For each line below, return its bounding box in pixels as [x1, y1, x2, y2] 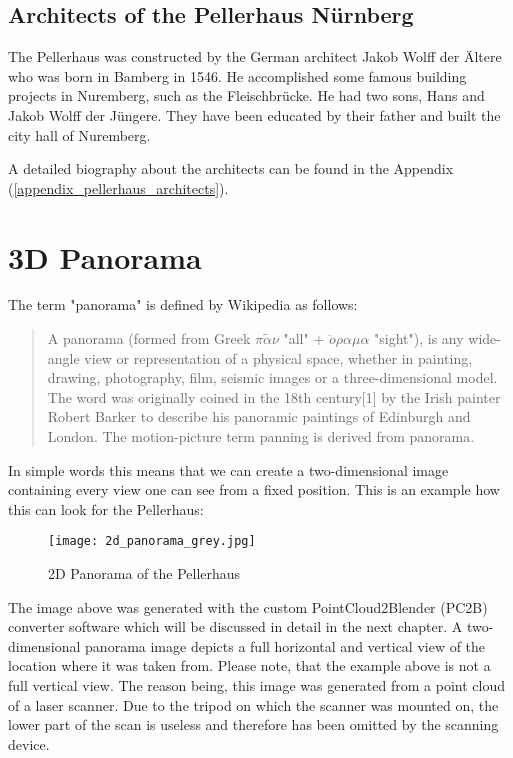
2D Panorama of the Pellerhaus [48, 563, 241, 584]
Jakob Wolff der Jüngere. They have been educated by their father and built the [8, 104, 501, 125]
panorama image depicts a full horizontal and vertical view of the [85, 635, 486, 656]
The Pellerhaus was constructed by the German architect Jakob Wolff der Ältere [8, 46, 502, 67]
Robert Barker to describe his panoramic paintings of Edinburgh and [47, 406, 471, 427]
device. [8, 733, 50, 754]
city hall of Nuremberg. [8, 124, 151, 145]
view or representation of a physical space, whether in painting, [84, 347, 473, 368]
